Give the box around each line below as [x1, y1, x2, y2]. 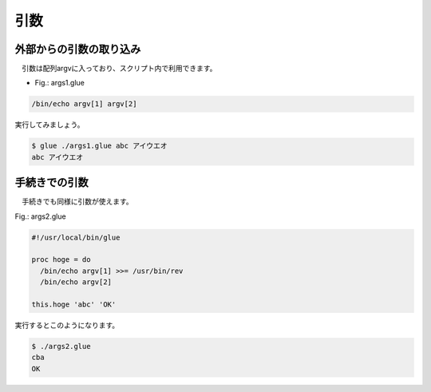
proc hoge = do [31, 255, 91, 264]
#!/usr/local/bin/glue [31, 232, 121, 242]
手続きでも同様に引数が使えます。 [21, 196, 133, 207]
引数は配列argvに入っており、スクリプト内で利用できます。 [21, 64, 217, 73]
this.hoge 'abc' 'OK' [31, 300, 117, 309]
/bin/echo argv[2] [40, 278, 112, 287]
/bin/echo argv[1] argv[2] [31, 100, 137, 109]
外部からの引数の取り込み [14, 42, 141, 56]
